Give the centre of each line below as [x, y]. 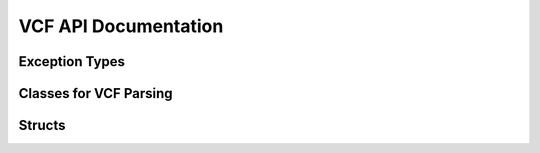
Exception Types [71, 61]
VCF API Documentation [121, 26]
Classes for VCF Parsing [96, 93]
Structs [42, 125]
